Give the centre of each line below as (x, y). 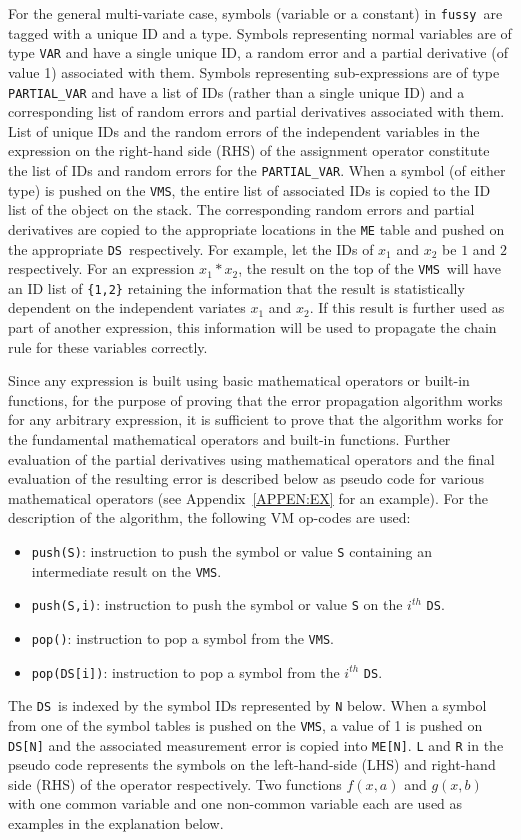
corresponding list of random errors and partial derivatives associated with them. (256, 111)
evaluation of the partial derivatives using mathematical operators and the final (251, 458)
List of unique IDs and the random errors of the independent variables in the (244, 130)
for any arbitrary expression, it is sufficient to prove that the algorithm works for (256, 419)
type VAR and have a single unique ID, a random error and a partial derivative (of (258, 52)
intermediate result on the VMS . (126, 570)
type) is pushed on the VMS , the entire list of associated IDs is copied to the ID (249, 189)
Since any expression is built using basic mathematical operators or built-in (239, 380)
